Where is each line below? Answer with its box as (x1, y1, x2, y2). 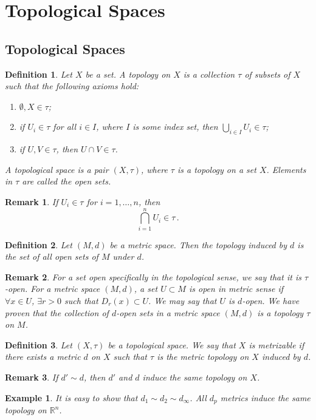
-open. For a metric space (5, 282, 100, 295)
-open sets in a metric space (116, 306, 220, 319)
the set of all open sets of (5, 250, 98, 263)
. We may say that (148, 294, 217, 307)
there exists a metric (5, 350, 81, 363)
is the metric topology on (157, 350, 249, 363)
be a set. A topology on (85, 67, 171, 80)
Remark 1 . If (5, 195, 58, 208)
